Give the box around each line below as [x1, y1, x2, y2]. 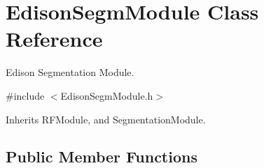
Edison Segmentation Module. [6, 65, 134, 79]
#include [6, 88, 45, 102]
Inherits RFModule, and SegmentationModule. [6, 112, 206, 126]
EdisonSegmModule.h [60, 88, 153, 102]
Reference [6, 24, 103, 53]
